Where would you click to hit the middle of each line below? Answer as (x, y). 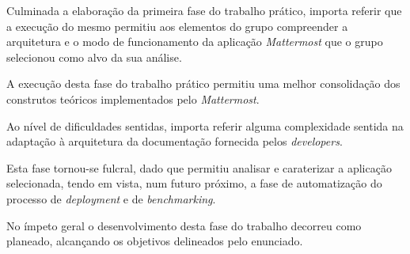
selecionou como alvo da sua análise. (94, 57)
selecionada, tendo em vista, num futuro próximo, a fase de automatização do (194, 183)
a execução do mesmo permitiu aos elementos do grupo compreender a (177, 26)
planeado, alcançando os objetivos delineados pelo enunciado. (155, 241)
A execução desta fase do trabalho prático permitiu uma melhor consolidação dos (203, 83)
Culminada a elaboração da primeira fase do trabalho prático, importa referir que (204, 10)
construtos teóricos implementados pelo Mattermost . (133, 99)
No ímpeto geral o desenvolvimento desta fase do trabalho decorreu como (184, 225)
